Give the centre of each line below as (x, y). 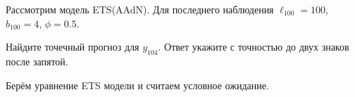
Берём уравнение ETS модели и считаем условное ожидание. (137, 85)
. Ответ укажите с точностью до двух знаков (254, 47)
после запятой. (37, 61)
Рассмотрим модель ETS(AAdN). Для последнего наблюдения (140, 9)
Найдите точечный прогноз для (73, 47)
